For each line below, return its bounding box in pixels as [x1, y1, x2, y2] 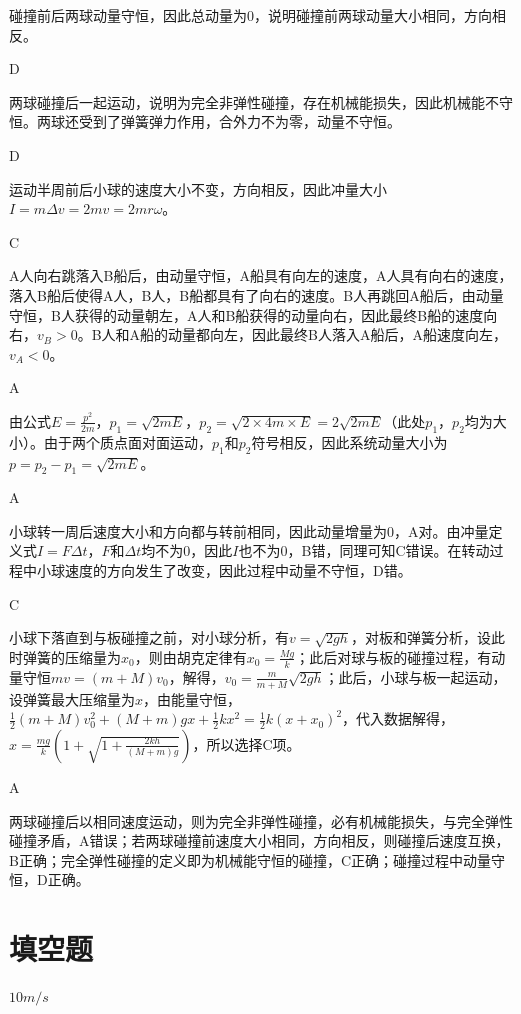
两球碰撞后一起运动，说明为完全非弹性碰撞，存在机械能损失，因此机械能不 [9, 91, 499, 112]
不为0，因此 [155, 540, 233, 561]
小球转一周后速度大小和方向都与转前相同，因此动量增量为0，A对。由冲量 [9, 520, 489, 541]
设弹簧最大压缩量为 [9, 688, 135, 709]
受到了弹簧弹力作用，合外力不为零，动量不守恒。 [78, 111, 401, 132]
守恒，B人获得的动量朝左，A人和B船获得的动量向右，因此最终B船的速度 [9, 304, 484, 325]
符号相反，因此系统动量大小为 [251, 431, 448, 452]
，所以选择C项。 [192, 733, 301, 754]
